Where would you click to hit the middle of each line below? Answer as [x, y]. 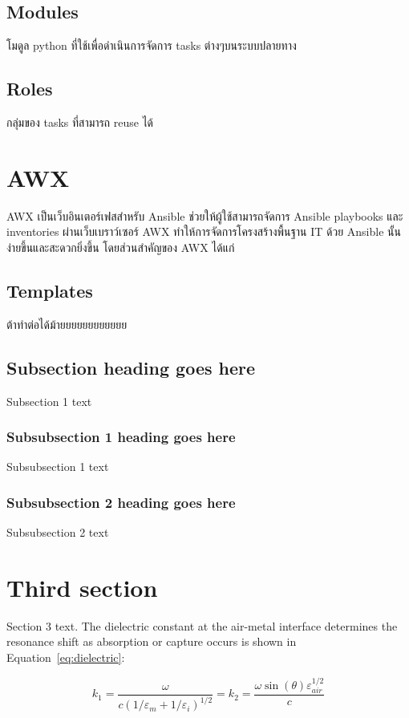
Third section [82, 587]
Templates [50, 290]
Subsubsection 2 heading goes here [121, 502]
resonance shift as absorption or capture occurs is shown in [152, 641]
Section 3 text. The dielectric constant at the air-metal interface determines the [202, 625]
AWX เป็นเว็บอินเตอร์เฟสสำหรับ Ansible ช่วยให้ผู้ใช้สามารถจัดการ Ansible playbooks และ [205, 215]
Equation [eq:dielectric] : [66, 657]
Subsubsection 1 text [58, 466]
